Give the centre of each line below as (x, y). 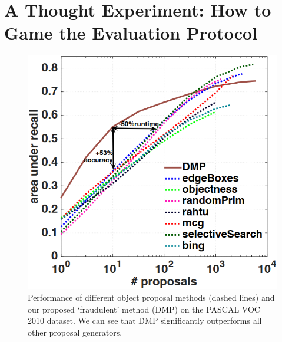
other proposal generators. (75, 332)
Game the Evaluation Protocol (131, 33)
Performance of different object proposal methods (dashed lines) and (151, 297)
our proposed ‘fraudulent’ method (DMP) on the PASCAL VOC (144, 309)
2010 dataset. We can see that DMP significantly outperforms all (145, 320)
